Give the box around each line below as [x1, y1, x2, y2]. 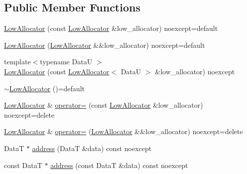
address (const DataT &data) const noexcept [50, 160, 188, 170]
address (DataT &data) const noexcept [32, 143, 152, 153]
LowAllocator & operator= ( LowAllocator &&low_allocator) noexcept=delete [4, 126, 243, 137]
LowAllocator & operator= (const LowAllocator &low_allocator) [4, 100, 203, 110]
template [4, 56, 31, 67]
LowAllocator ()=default [9, 83, 85, 93]
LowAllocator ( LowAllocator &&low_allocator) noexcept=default [4, 39, 205, 50]
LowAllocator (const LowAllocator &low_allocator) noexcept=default [4, 23, 218, 33]
